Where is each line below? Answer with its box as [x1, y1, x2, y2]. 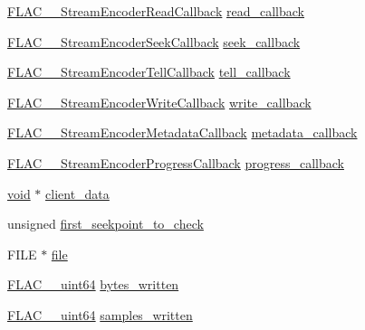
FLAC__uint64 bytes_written [7, 275, 179, 294]
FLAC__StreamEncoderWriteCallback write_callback [7, 92, 312, 111]
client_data [45, 184, 110, 203]
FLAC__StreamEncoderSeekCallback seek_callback [7, 32, 301, 51]
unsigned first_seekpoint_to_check [7, 214, 204, 233]
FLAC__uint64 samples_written [7, 305, 193, 324]
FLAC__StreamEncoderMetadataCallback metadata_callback [7, 123, 358, 142]
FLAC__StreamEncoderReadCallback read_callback [7, 2, 304, 20]
